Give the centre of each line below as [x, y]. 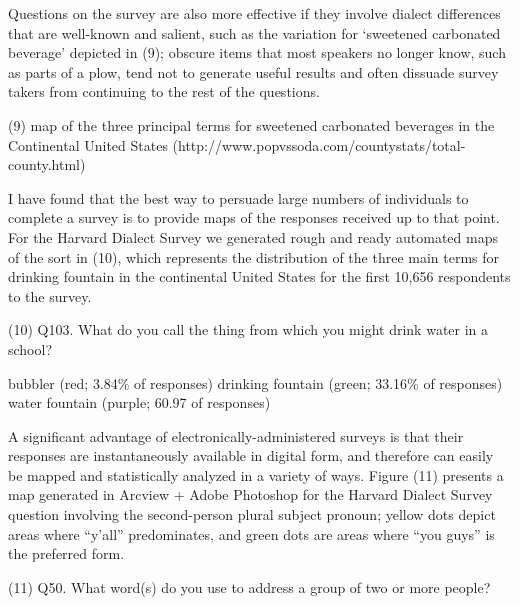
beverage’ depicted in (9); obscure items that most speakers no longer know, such [257, 52]
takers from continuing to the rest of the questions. [164, 91]
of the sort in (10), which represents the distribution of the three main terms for [254, 256]
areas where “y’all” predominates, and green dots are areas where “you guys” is [251, 533]
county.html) [47, 164]
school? [30, 348]
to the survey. [50, 295]
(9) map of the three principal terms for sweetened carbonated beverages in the [251, 124]
